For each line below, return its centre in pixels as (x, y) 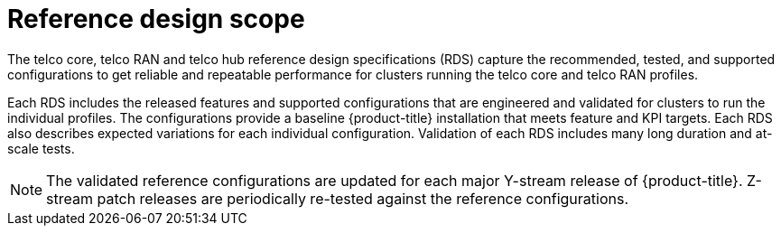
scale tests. (41, 148)
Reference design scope (156, 19)
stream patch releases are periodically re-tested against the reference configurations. (338, 198)
